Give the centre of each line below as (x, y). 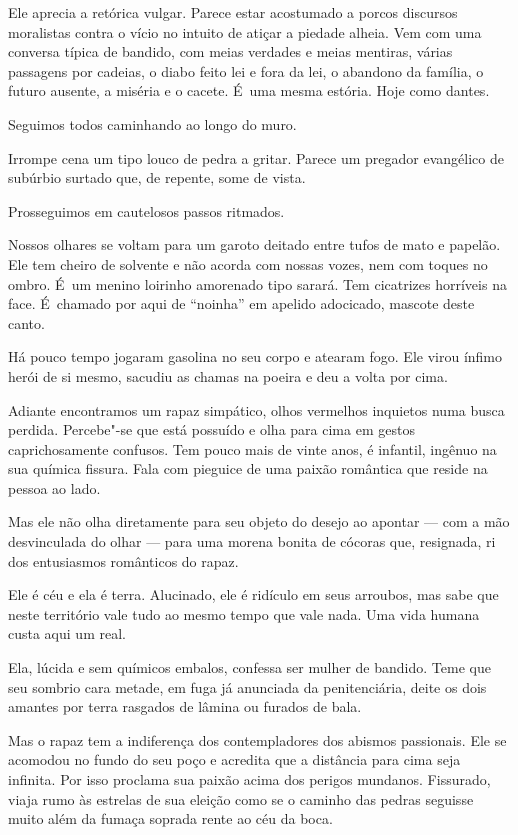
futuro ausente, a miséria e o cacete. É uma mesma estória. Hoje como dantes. (249, 90)
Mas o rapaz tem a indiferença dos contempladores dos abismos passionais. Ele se (257, 739)
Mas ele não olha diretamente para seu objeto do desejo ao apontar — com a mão (259, 521)
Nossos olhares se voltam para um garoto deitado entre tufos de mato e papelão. (254, 244)
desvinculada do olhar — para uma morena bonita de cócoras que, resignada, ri (252, 541)
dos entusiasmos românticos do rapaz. (123, 560)
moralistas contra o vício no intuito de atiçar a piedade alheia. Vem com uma (245, 31)
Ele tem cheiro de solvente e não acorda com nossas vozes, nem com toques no (248, 263)
